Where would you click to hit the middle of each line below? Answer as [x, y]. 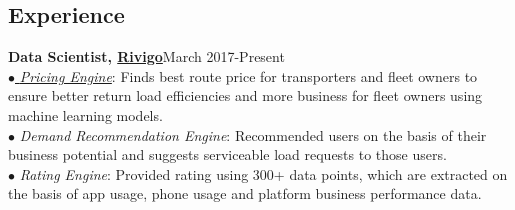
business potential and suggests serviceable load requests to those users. [227, 154]
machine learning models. [85, 114]
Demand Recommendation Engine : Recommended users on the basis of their [253, 134]
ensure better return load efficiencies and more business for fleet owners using [245, 95]
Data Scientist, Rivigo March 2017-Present [146, 56]
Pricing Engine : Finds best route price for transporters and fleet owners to [248, 75]
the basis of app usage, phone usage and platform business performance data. [245, 193]
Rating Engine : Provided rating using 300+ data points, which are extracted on [263, 173]
